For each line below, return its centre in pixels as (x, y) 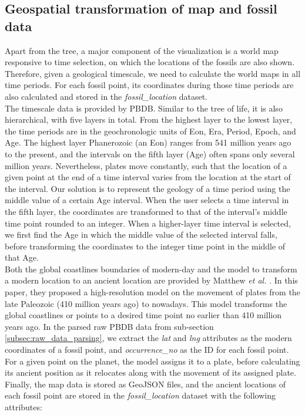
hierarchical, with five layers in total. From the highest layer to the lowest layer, (149, 119)
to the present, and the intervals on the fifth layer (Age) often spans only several (150, 153)
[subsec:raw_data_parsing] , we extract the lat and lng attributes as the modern (148, 338)
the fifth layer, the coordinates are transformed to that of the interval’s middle (146, 211)
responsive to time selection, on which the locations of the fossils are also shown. (150, 62)
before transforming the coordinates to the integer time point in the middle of (145, 246)
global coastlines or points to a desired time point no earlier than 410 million (143, 315)
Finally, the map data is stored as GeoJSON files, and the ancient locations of (145, 384)
